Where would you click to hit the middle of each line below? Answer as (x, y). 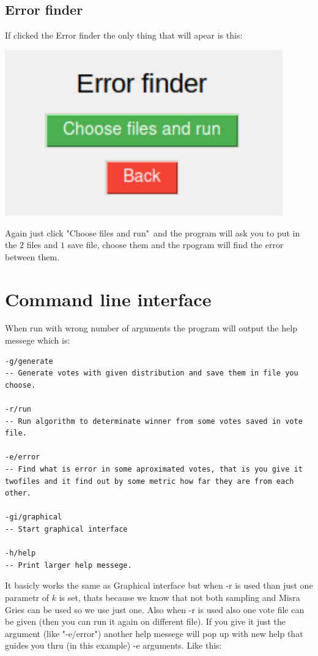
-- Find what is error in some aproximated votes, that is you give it (154, 469)
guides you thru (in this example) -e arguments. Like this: (113, 645)
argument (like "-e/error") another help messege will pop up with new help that (154, 633)
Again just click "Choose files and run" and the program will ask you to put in (153, 232)
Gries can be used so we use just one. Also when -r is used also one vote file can (155, 609)
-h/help (20, 553)
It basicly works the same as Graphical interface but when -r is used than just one (159, 585)
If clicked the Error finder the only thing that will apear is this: (124, 35)
